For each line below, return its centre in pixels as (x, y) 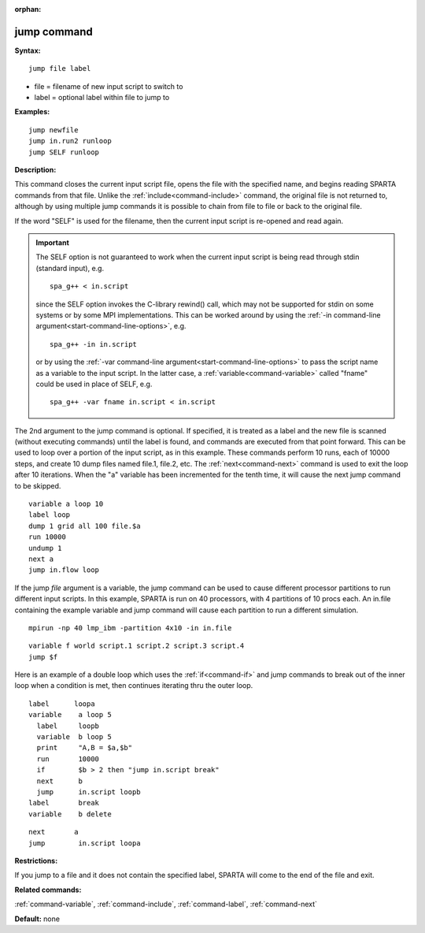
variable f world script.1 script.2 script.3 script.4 (137, 646)
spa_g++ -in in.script (94, 344)
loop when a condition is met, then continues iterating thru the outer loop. (134, 686)
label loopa (62, 704)
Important (53, 242)
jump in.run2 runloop (70, 141)
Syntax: (28, 50)
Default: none (37, 919)
